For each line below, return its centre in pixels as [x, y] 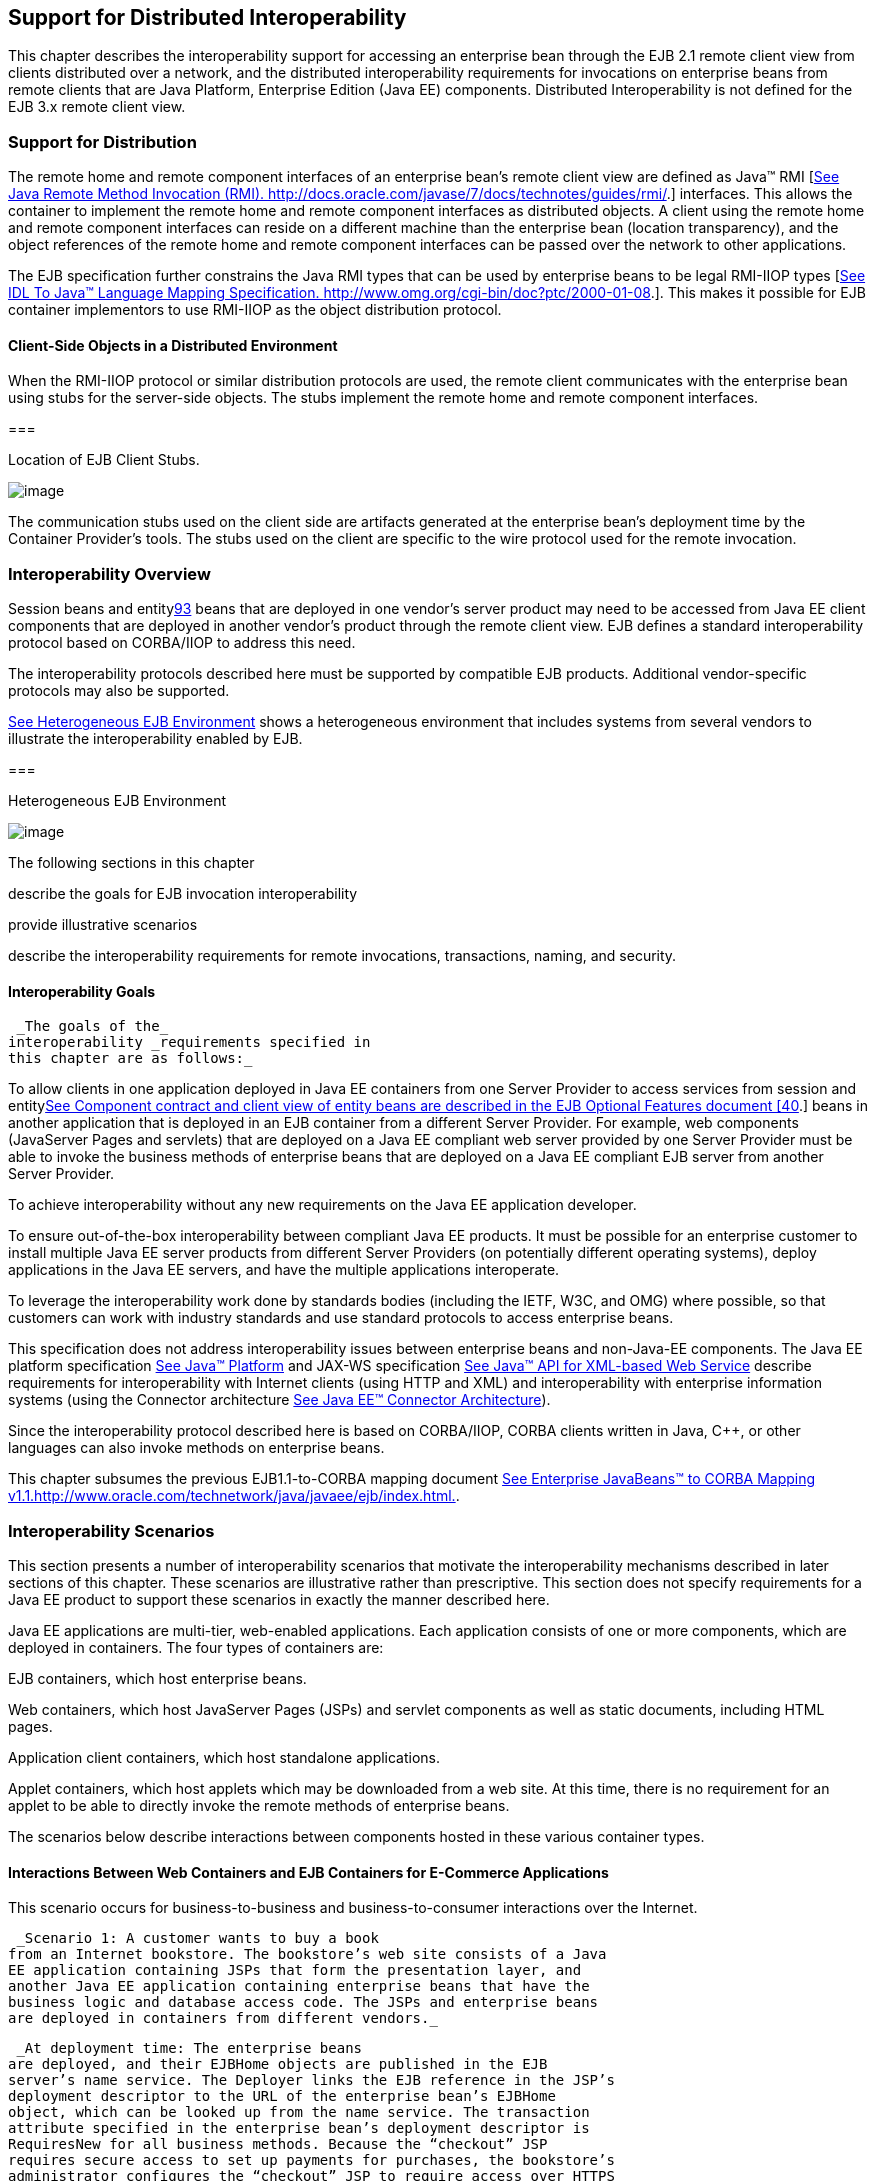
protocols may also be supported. [119, 691]
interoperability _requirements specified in [189, 1042]
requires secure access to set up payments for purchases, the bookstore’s [311, 2160]
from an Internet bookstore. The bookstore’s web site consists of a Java [307, 1954]
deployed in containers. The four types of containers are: [196, 1648]
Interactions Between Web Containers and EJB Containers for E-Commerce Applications [308, 1872]
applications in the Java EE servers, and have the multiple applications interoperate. [284, 1270]
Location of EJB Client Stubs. [104, 460]
